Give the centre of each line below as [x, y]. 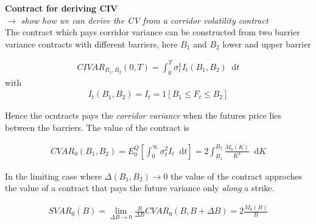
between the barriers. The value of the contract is [97, 127]
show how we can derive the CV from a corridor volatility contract [145, 20]
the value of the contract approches [237, 176]
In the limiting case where [54, 176]
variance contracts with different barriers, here [91, 44]
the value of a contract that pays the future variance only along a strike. [140, 188]
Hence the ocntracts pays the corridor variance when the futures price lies [143, 115]
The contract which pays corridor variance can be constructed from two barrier [153, 32]
